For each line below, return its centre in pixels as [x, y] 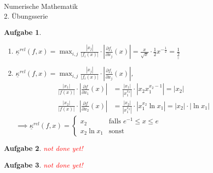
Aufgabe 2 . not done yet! [44, 148]
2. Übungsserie [26, 15]
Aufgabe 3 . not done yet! [44, 164]
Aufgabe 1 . [23, 32]
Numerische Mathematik [41, 6]
